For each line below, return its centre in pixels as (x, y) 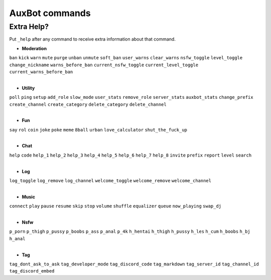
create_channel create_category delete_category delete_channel (88, 104)
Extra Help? (29, 27)
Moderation (34, 48)
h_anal (17, 239)
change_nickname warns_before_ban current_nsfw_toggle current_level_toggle (104, 65)
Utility (28, 88)
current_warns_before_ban (41, 72)
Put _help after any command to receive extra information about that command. (92, 39)
